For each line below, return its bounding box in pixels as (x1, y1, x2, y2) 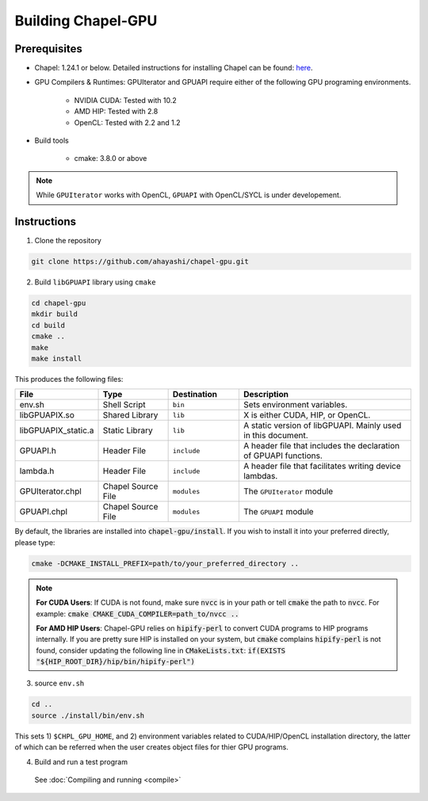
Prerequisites (14, 42, 82, 55)
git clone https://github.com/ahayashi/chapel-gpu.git (31, 257, 249, 266)
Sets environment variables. (243, 399, 348, 410)
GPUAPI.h (19, 445, 57, 456)
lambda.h (19, 466, 55, 477)
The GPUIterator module (243, 486, 334, 497)
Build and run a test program (34, 757, 128, 766)
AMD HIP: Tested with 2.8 (74, 107, 159, 116)
